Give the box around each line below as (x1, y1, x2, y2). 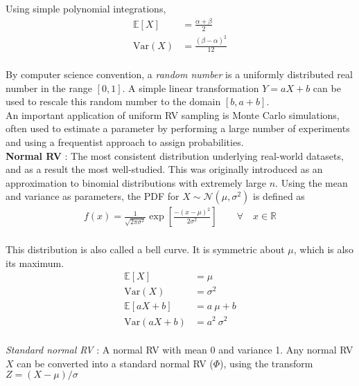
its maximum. (6, 255, 64, 270)
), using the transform (220, 356, 313, 370)
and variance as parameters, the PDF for (6, 189, 179, 203)
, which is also (293, 242, 353, 257)
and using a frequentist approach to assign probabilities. (6, 135, 244, 149)
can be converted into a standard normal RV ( (17, 356, 213, 370)
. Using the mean (275, 175, 348, 190)
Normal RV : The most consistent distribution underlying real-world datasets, (6, 148, 344, 163)
